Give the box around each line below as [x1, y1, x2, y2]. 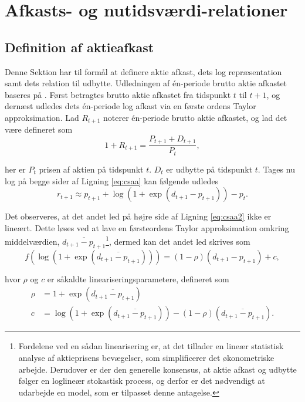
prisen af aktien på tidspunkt [39, 163, 144, 175]
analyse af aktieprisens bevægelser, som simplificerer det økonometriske [18, 352, 274, 364]
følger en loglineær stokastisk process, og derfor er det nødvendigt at [18, 374, 265, 387]
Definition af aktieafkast [5, 38, 154, 56]
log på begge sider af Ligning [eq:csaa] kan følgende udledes [5, 174, 219, 187]
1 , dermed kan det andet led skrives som [106, 234, 250, 247]
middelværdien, [5, 235, 60, 247]
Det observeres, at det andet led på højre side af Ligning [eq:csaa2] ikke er [5, 210, 272, 222]
